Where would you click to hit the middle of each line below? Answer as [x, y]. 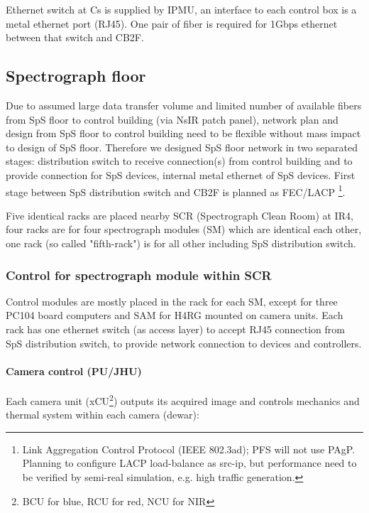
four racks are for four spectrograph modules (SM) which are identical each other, [184, 229]
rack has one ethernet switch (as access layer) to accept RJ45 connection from [176, 329]
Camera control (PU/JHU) [74, 371]
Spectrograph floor [76, 76]
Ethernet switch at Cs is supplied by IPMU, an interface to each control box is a [181, 9]
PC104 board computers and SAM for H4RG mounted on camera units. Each [175, 315]
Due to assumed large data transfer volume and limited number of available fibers [184, 105]
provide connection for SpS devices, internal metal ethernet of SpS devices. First [181, 174]
